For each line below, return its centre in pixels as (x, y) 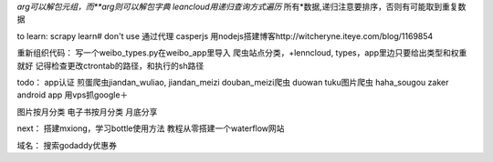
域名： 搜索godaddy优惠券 (67, 145)
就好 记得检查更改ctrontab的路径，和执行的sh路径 (110, 66)
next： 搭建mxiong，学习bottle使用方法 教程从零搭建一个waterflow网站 (151, 128)
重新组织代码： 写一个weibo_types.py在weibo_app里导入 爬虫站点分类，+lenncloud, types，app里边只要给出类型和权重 (242, 53)
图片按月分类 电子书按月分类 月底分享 (87, 111)
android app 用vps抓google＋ (73, 95)
